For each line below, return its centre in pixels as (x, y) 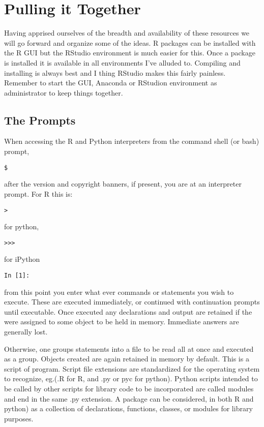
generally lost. (26, 332)
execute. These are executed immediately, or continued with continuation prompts (132, 302)
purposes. (19, 418)
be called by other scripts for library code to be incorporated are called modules (129, 389)
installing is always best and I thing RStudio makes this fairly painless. (115, 72)
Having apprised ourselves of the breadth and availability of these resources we (127, 33)
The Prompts (40, 120)
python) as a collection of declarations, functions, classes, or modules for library (128, 408)
